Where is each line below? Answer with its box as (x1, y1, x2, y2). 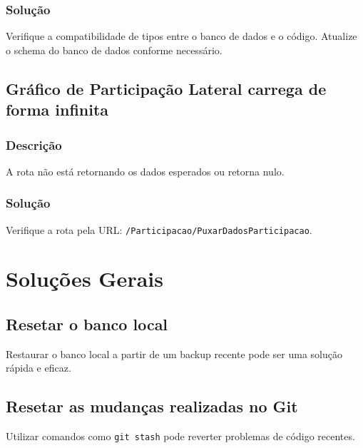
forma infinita (6, 98, 109, 121)
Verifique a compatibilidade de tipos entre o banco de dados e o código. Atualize (6, 29, 357, 44)
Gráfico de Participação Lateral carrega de (6, 77, 327, 99)
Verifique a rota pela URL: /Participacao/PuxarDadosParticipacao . (6, 222, 312, 237)
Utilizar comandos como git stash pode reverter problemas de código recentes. (6, 429, 355, 444)
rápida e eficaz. (6, 360, 71, 375)
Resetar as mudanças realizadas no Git (6, 395, 298, 417)
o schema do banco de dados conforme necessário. (6, 42, 223, 57)
